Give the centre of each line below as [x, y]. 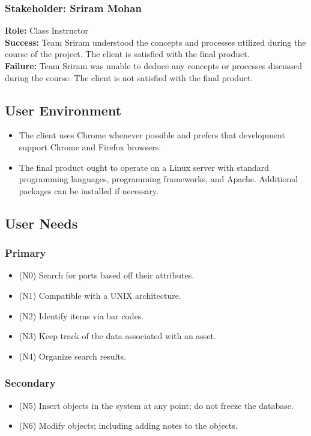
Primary [26, 253]
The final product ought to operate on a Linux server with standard [144, 167]
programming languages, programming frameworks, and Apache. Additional [159, 179]
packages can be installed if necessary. [89, 190]
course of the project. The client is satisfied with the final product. [127, 54]
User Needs [41, 223]
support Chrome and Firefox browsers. [90, 146]
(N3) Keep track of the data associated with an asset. [117, 336]
